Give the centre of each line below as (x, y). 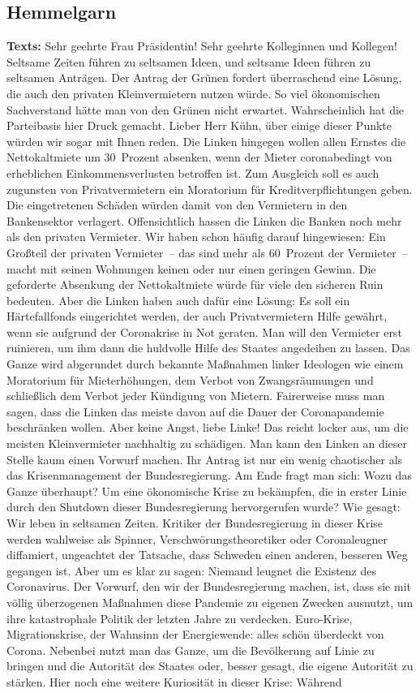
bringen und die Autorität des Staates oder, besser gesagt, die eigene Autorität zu (210, 666)
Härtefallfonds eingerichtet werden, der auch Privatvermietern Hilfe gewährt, (197, 316)
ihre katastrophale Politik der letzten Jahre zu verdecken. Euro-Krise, (180, 618)
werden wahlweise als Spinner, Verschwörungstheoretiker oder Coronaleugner (197, 538)
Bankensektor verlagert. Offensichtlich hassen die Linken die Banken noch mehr (204, 220)
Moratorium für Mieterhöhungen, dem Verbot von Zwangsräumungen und (190, 379)
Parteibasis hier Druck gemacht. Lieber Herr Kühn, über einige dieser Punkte (199, 125)
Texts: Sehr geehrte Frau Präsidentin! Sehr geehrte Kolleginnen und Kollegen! (202, 46)
